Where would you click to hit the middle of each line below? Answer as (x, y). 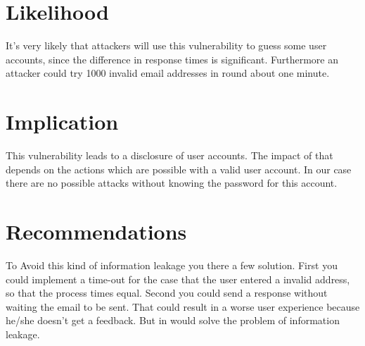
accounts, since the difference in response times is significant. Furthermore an (172, 59)
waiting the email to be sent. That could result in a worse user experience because (183, 306)
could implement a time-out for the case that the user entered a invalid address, (178, 279)
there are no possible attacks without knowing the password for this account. (172, 183)
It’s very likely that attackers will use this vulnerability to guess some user (166, 45)
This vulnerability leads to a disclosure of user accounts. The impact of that (169, 155)
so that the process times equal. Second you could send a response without (167, 293)
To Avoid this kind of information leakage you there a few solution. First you (172, 265)
